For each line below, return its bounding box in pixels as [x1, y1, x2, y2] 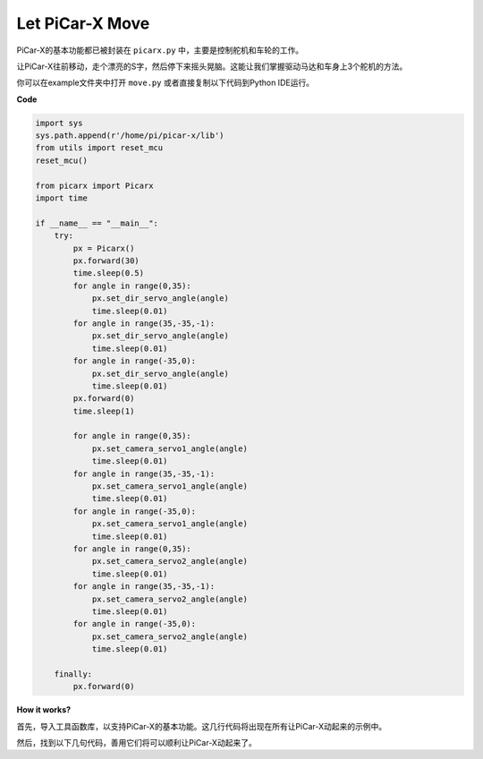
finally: [54, 669, 93, 679]
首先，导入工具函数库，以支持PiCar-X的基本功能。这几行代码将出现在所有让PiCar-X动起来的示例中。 [16, 721, 387, 731]
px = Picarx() [72, 243, 135, 253]
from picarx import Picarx [35, 180, 154, 191]
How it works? [16, 704, 72, 715]
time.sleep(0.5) [72, 269, 145, 278]
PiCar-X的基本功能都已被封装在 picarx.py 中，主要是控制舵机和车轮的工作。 [16, 45, 304, 55]
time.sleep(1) [72, 405, 135, 416]
